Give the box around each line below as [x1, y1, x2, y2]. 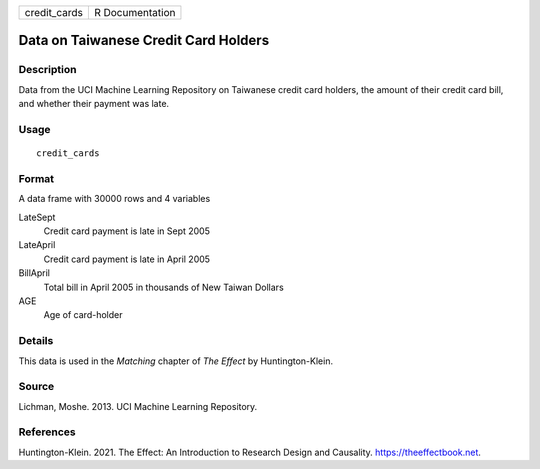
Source [18, 380, 55, 394]
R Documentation [93, 6, 176, 19]
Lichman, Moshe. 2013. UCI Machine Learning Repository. [18, 400, 258, 412]
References [18, 425, 76, 439]
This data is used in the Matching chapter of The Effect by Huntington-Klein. [18, 355, 334, 367]
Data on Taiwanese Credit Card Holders [18, 32, 270, 49]
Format [18, 171, 55, 185]
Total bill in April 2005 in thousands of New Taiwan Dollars [43, 281, 284, 293]
